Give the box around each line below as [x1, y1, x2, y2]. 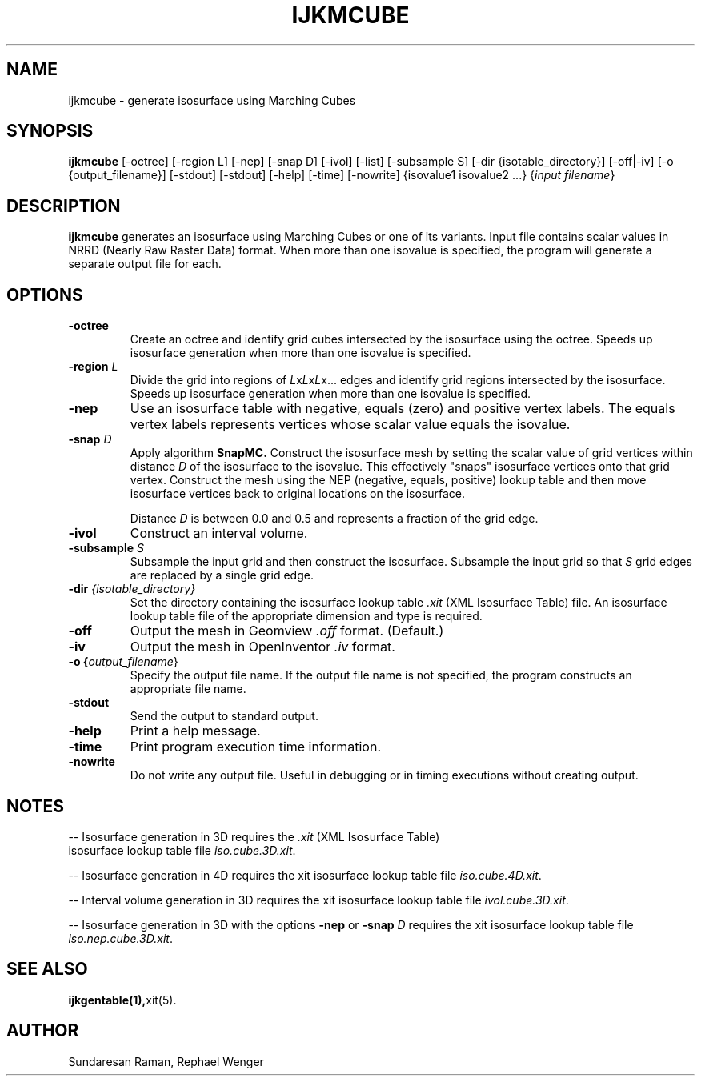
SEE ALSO [6, 959, 88, 980]
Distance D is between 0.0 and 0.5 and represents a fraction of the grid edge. [130, 511, 539, 526]
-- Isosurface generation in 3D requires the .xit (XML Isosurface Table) [68, 829, 440, 844]
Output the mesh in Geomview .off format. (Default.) [130, 623, 444, 639]
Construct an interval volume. [130, 525, 308, 542]
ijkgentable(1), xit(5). [68, 992, 177, 1007]
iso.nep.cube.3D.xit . [68, 931, 173, 945]
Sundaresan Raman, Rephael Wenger [68, 1054, 264, 1068]
